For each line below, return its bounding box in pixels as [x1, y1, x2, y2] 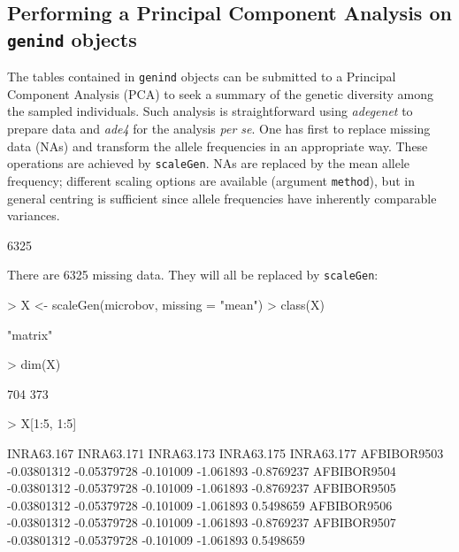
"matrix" [7, 325, 53, 343]
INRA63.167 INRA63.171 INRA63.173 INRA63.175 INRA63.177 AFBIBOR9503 [7, 443, 444, 462]
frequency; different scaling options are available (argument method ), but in [7, 171, 415, 189]
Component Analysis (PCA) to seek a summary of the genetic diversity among [7, 84, 434, 103]
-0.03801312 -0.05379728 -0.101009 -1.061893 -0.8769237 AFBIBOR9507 [7, 513, 396, 532]
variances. [7, 206, 60, 225]
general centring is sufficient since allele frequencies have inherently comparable [7, 188, 437, 207]
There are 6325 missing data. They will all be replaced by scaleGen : [7, 265, 379, 284]
